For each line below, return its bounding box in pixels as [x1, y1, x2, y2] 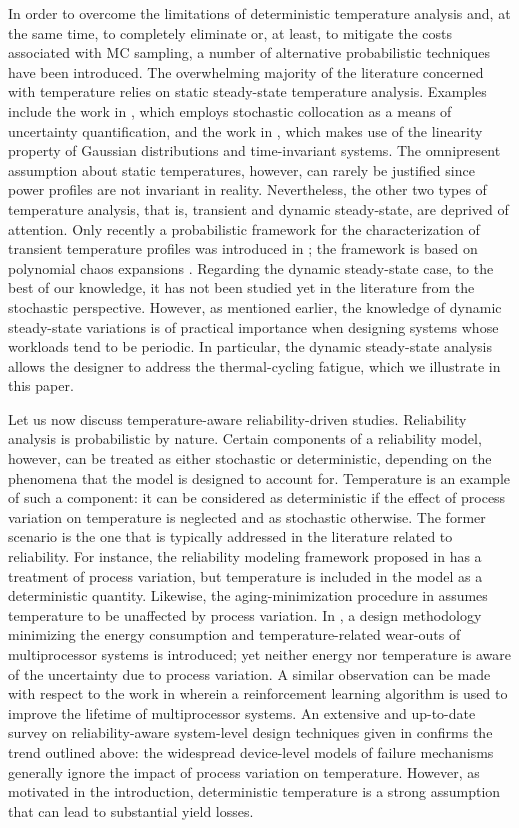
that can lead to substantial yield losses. [8, 800, 254, 821]
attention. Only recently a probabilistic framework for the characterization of [8, 218, 480, 239]
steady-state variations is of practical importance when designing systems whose [8, 316, 499, 337]
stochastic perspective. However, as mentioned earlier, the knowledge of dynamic [8, 296, 502, 317]
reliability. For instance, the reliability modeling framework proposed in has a [8, 546, 482, 567]
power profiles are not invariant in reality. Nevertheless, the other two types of [8, 179, 487, 200]
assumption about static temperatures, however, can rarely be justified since [8, 159, 475, 180]
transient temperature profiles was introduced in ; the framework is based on [8, 238, 478, 259]
